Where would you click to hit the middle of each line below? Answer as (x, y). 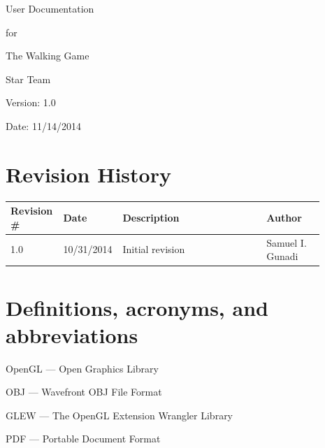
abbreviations (72, 334)
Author (284, 217)
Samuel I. (287, 242)
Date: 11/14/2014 (43, 125)
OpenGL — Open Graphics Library (82, 368)
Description (151, 217)
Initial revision (154, 249)
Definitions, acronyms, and (137, 307)
